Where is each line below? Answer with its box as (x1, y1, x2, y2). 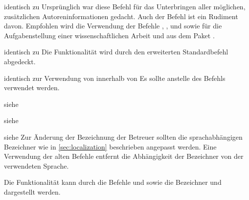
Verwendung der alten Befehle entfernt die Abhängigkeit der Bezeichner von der (4, 151, 244, 161)
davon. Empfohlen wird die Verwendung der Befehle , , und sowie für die (4, 21, 222, 31)
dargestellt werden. (4, 186, 61, 197)
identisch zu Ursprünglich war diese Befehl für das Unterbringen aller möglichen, (4, 1, 246, 11)
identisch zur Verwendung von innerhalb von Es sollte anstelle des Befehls (4, 73, 226, 83)
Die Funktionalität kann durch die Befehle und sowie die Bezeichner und (4, 177, 222, 187)
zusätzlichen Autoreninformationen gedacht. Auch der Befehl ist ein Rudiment (4, 11, 238, 21)
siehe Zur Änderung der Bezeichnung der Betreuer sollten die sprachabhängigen (4, 131, 243, 142)
